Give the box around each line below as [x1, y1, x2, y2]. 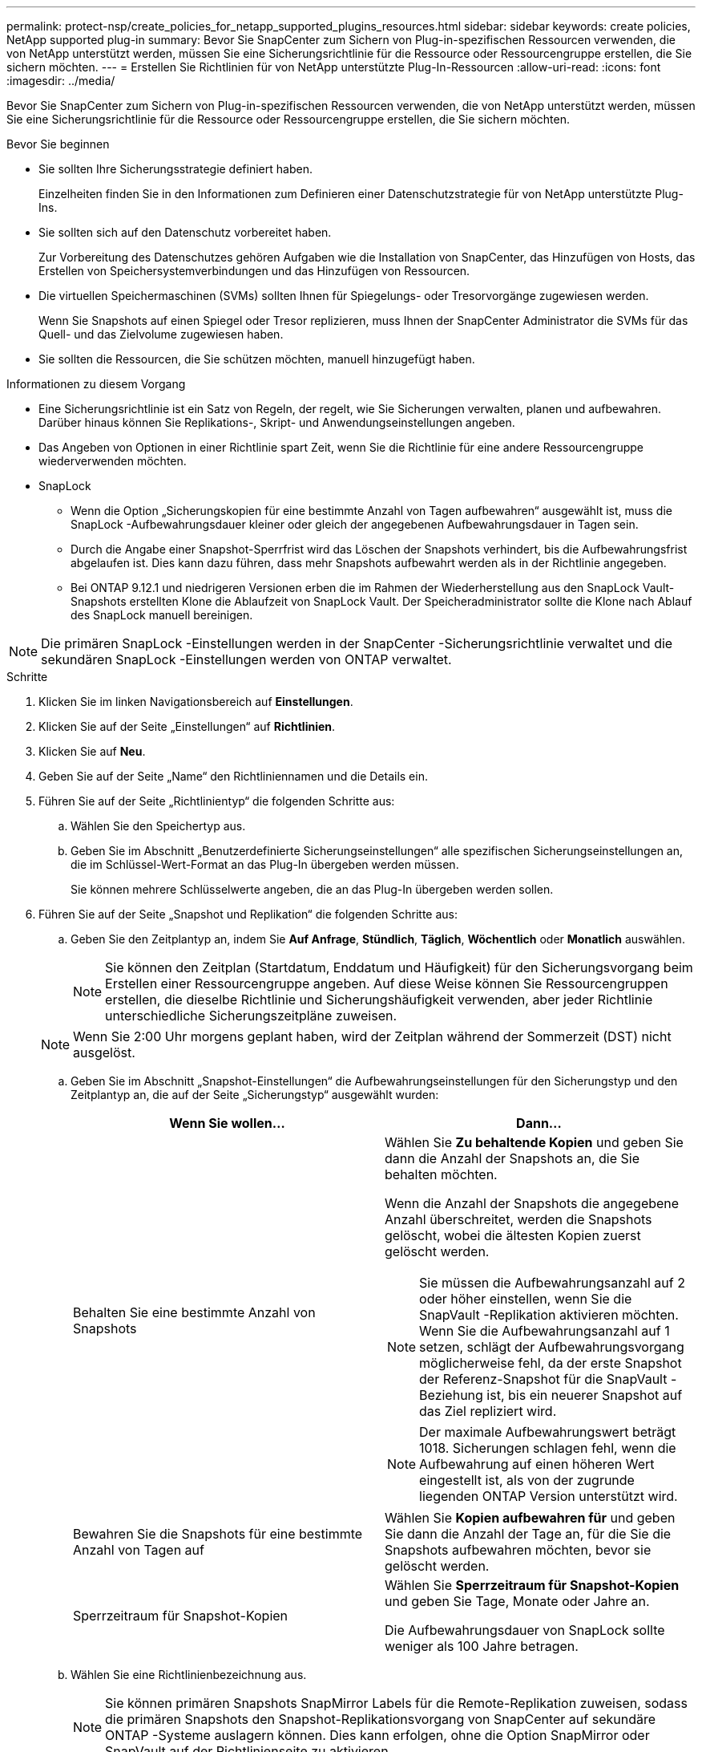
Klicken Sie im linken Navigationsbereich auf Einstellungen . [38, 695, 353, 708]
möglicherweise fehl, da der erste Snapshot [419, 1355, 682, 1371]
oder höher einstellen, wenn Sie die [419, 1291, 632, 1307]
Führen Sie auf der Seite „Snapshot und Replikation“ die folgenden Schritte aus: [38, 907, 458, 921]
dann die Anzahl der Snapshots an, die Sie [385, 1150, 640, 1166]
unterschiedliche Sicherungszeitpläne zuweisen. [105, 1008, 397, 1024]
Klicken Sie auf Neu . [38, 744, 146, 758]
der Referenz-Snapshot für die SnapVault [419, 1371, 668, 1387]
